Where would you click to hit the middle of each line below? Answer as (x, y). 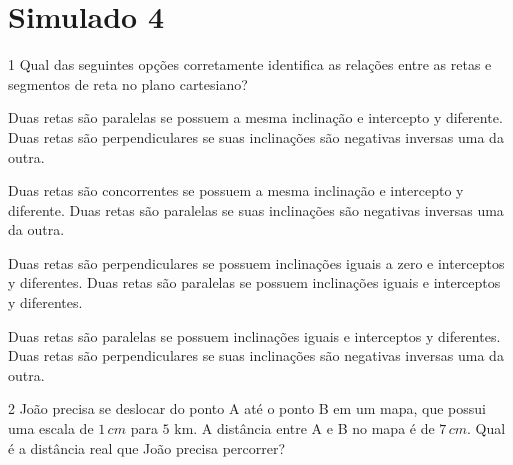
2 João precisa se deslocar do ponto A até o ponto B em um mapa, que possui (247, 408)
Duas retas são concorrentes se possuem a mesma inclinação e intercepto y (236, 190)
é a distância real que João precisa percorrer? (147, 447)
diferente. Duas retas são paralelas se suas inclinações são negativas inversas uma (256, 209)
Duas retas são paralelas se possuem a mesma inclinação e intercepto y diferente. (255, 117)
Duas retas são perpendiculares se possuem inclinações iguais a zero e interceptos (256, 262)
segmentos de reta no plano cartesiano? (128, 83)
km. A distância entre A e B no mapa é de (304, 428)
